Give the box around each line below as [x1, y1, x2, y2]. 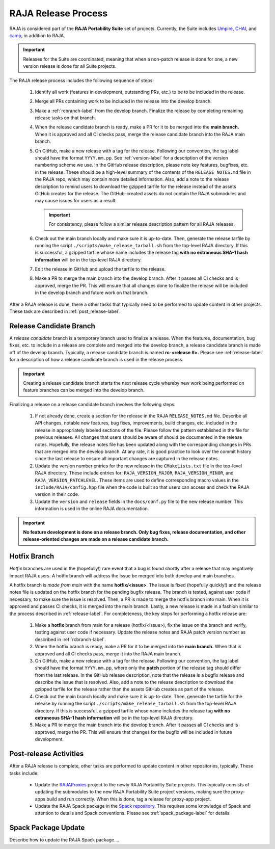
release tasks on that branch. [35, 115, 96, 121]
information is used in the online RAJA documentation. [35, 506, 149, 512]
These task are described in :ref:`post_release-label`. [9, 308, 121, 314]
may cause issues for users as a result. [35, 198, 117, 204]
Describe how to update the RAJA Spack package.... [9, 837, 120, 843]
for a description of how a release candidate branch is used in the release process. [9, 357, 183, 363]
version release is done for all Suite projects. [23, 63, 117, 69]
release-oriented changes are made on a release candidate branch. [23, 536, 169, 542]
